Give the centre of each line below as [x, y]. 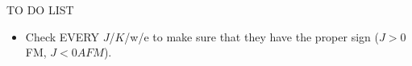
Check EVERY [62, 36]
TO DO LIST [40, 10]
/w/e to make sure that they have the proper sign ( [252, 36]
